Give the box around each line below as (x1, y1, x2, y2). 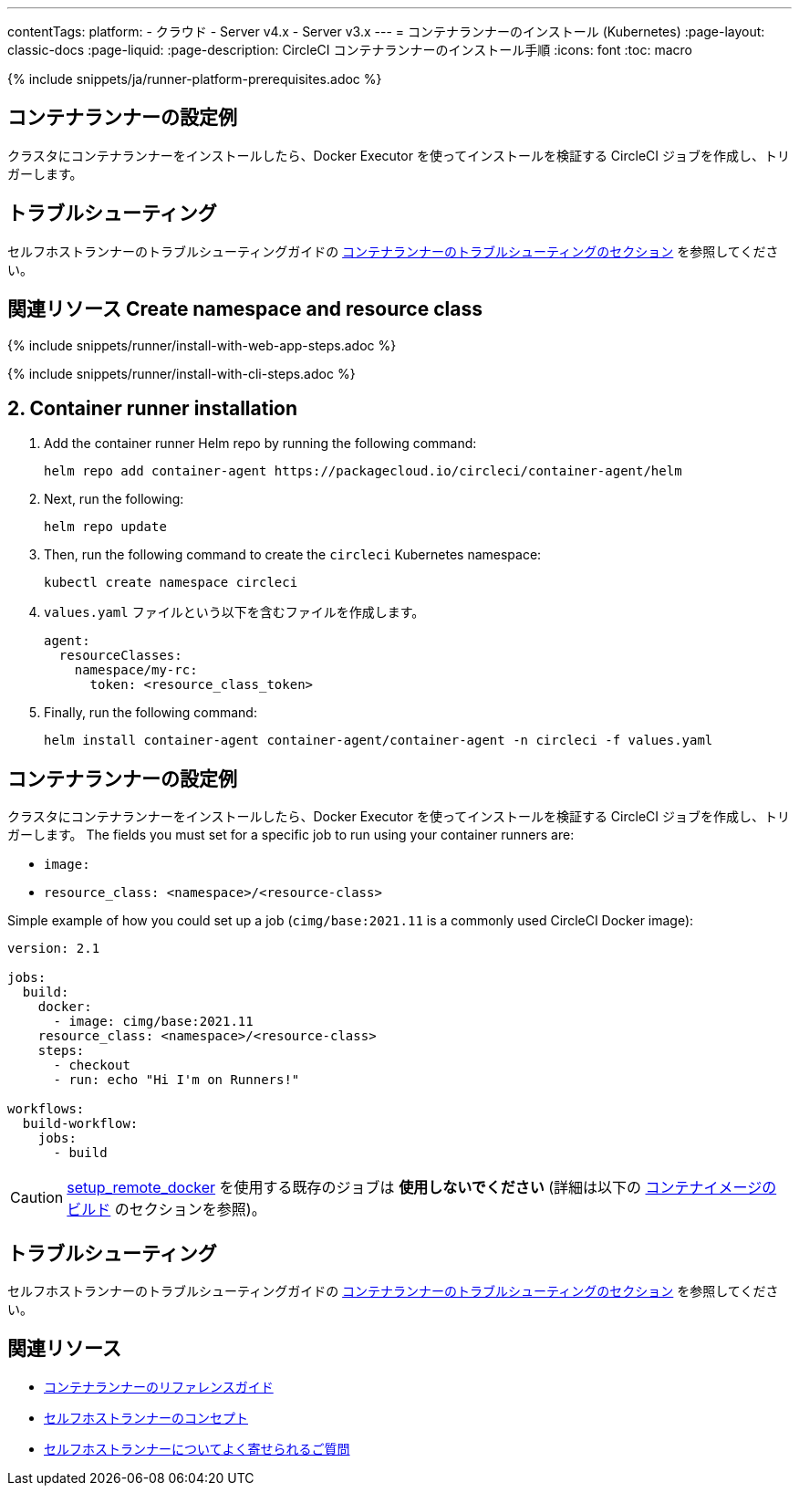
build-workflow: (22, 1116, 139, 1132)
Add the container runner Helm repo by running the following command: (44, 435, 477, 452)
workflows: (7, 1101, 85, 1117)
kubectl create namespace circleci (44, 575, 298, 590)
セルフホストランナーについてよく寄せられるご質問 (44, 1440, 350, 1456)
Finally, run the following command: (44, 705, 257, 721)
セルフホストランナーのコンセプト (44, 1409, 248, 1425)
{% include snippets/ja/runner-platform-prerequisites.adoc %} (7, 71, 382, 87)
